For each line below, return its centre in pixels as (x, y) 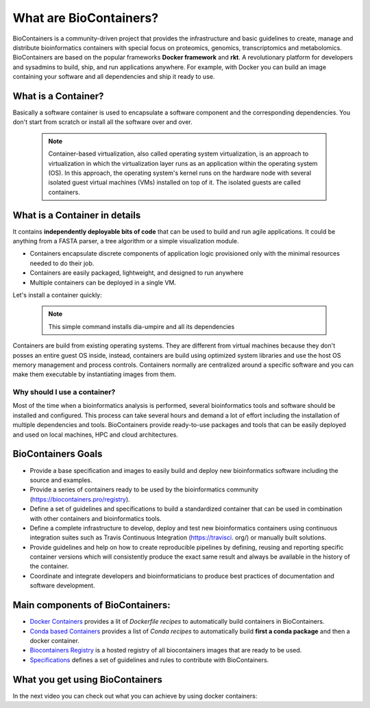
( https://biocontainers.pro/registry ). (80, 499)
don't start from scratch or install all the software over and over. (103, 122)
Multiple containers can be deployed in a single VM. (103, 282)
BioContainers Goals (58, 454)
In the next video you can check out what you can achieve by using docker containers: (135, 696)
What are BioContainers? (86, 18)
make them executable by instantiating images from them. (95, 374)
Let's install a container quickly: (57, 295)
